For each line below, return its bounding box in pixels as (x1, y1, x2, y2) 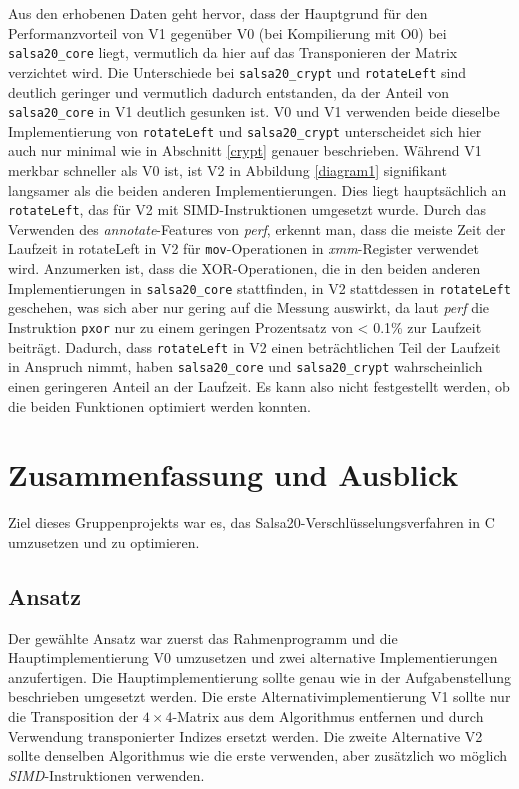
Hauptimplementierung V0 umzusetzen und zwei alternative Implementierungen (8, 647, 498, 668)
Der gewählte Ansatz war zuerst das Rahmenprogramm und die (8, 627, 398, 648)
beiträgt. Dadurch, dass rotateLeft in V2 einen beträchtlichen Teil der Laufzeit (8, 336, 501, 357)
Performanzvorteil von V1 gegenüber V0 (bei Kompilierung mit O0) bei (8, 22, 447, 43)
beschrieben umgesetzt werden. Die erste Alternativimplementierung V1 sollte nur (8, 686, 511, 707)
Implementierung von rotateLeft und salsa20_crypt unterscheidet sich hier (8, 120, 482, 141)
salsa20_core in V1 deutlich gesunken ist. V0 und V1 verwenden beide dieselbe (8, 101, 500, 122)
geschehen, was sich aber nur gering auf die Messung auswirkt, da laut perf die (8, 297, 490, 318)
